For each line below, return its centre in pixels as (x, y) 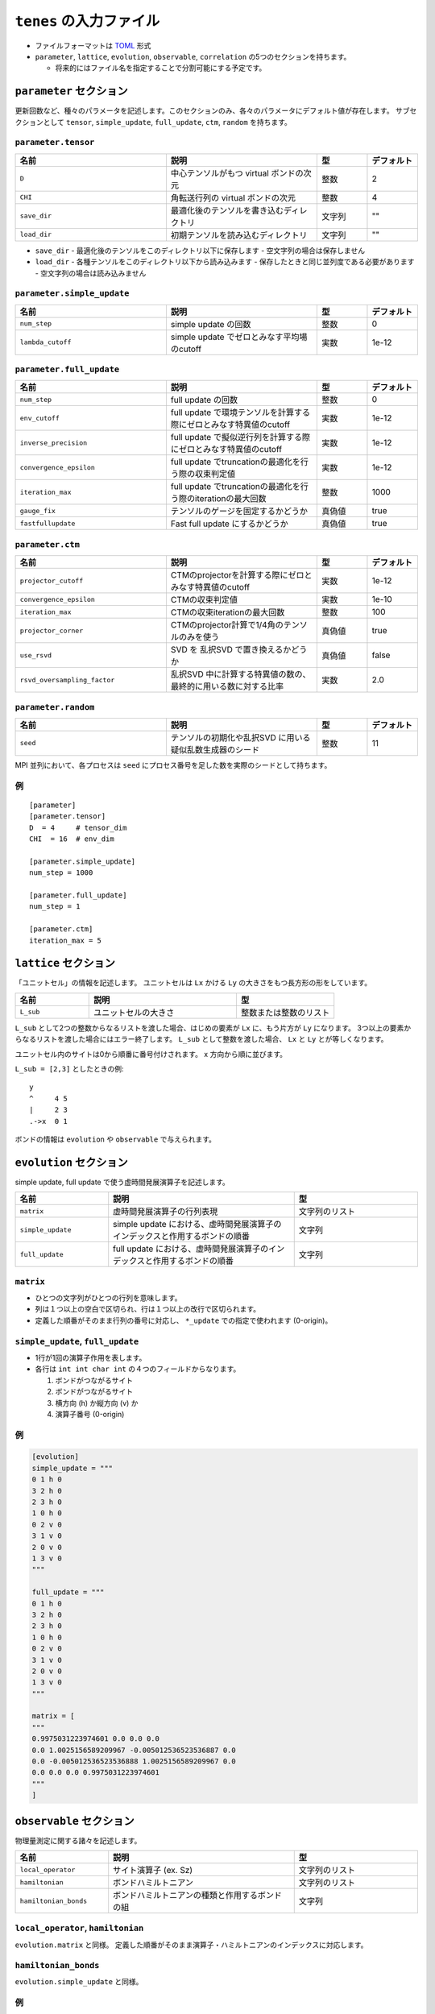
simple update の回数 (211, 324)
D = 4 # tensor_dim (78, 827)
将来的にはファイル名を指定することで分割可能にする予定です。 (161, 68)
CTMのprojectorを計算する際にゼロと (242, 575)
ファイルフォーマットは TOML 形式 (93, 45)
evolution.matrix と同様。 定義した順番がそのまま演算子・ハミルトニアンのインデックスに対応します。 (191, 1945)
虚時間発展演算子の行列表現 (166, 1212)
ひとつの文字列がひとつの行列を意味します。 (108, 1298)
